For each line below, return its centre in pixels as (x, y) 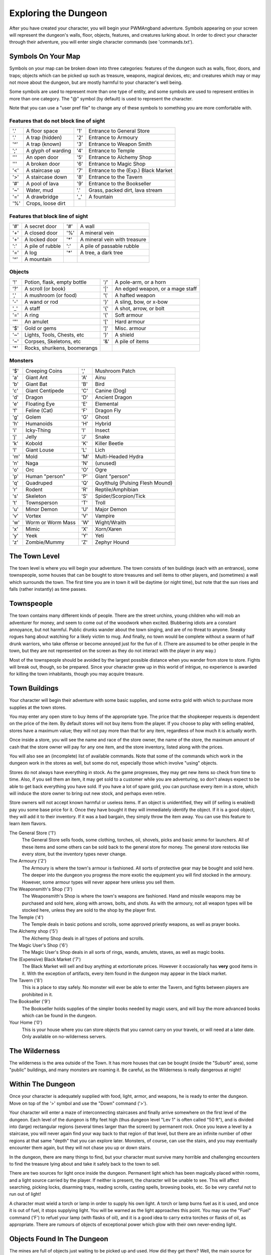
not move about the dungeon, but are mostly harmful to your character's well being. (96, 82)
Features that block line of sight (49, 216)
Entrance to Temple (112, 151)
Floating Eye (40, 404)
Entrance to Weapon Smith (120, 144)
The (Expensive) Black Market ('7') (45, 959)
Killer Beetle (109, 443)
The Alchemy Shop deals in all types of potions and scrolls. (83, 938)
